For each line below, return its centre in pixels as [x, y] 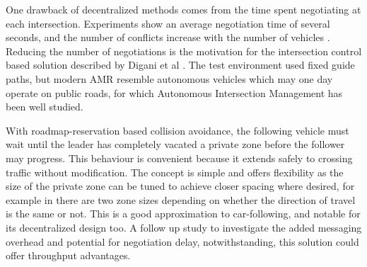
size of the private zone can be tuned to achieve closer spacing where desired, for [180, 186]
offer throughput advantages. [68, 255]
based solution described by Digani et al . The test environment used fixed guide [180, 65]
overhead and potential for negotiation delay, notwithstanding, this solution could [182, 241]
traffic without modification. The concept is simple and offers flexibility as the [175, 172]
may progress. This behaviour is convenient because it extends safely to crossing [179, 158]
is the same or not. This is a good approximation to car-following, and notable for [183, 214]
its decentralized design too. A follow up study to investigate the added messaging [184, 227]
